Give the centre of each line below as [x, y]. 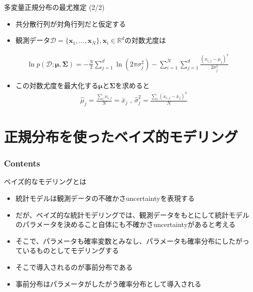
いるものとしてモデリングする [71, 250]
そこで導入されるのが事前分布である [74, 267]
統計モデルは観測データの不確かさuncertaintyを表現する [105, 198]
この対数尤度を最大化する [57, 85]
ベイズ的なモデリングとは [45, 181]
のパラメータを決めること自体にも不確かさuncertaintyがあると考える [126, 224]
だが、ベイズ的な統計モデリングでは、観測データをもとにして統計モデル [132, 214]
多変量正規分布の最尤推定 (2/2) [54, 7]
